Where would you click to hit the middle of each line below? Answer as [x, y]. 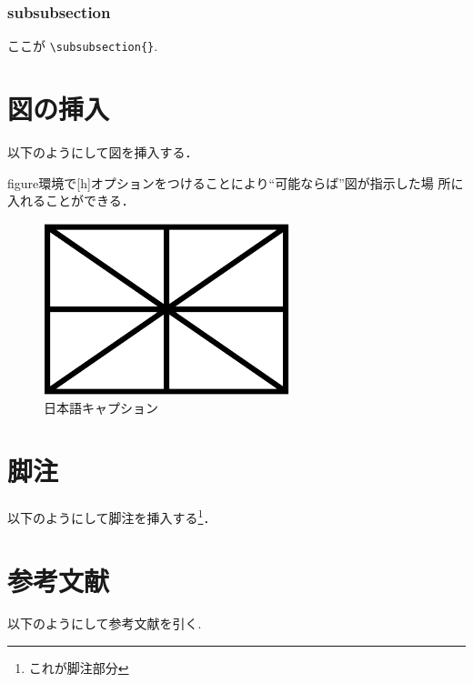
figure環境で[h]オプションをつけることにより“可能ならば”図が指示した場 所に [236, 182]
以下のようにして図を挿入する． [103, 152]
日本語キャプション [101, 408]
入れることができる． [71, 201]
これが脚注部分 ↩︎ [79, 668]
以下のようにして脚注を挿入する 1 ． [112, 516]
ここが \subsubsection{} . [83, 46]
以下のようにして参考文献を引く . [105, 623]
